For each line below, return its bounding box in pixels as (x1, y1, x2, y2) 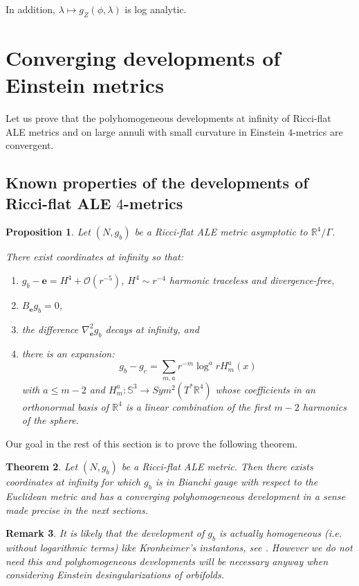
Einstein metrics (6, 71, 164, 99)
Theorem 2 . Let (6, 459, 78, 474)
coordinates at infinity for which (6, 474, 141, 489)
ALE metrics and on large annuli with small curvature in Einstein (6, 124, 285, 139)
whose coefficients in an (215, 382, 315, 396)
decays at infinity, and (105, 321, 199, 336)
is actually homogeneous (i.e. (219, 526, 342, 540)
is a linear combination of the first (125, 399, 271, 414)
